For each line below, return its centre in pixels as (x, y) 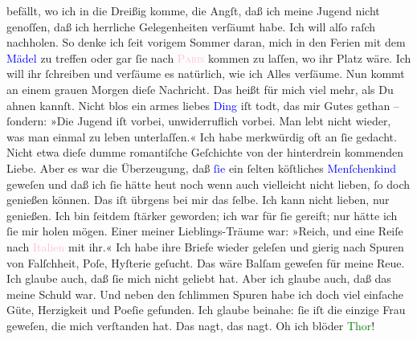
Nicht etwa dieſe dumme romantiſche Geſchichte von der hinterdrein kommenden (205, 152)
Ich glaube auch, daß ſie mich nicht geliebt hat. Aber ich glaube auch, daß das (199, 278)
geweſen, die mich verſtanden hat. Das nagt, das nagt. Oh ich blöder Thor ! (191, 325)
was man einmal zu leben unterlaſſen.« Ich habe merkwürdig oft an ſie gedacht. (202, 136)
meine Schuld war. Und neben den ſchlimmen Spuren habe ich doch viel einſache (205, 294)
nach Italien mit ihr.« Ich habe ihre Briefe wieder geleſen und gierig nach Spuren (205, 246)
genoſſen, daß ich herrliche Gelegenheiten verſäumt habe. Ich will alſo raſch (191, 26)
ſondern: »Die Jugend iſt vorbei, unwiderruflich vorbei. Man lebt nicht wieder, (199, 121)
